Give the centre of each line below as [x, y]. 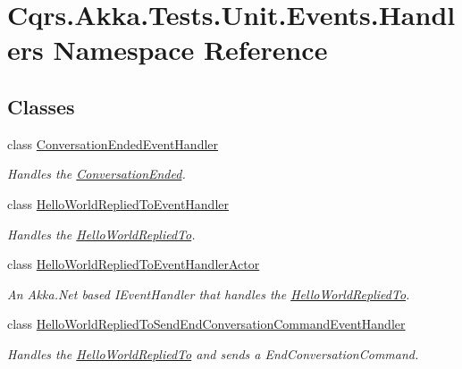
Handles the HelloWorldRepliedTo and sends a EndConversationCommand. [213, 353]
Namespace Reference [190, 50]
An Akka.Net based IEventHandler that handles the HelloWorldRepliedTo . [209, 294]
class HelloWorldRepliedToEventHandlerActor [134, 264]
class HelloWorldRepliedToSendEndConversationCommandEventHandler [206, 324]
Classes [41, 106]
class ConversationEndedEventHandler [113, 143]
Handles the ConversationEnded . [97, 174]
